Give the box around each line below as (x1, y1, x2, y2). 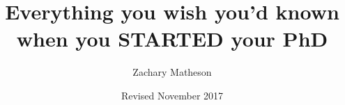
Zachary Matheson (132, 65, 212, 79)
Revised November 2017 (121, 88, 224, 102)
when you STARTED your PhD (16, 24, 328, 53)
